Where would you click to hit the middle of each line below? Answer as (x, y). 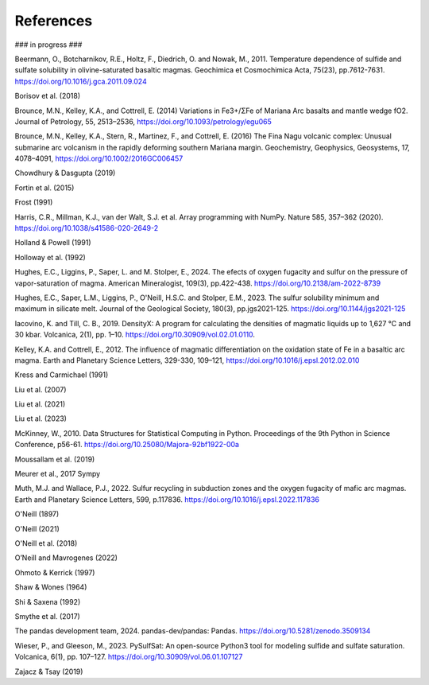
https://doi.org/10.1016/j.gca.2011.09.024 (81, 81)
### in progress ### (48, 45)
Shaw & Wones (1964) (51, 587)
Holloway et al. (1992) (50, 257)
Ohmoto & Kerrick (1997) (55, 572)
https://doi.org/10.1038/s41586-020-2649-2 (87, 228)
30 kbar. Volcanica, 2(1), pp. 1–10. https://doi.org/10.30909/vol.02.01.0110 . (135, 335)
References (54, 21)
